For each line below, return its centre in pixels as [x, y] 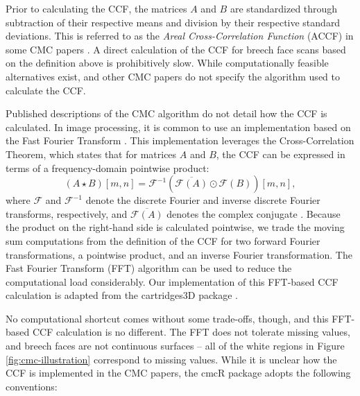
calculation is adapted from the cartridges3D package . [122, 295]
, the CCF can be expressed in [281, 154]
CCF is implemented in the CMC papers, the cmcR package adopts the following [178, 373]
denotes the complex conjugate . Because [254, 213]
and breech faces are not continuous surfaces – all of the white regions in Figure [175, 346]
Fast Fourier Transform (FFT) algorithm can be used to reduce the [149, 268]
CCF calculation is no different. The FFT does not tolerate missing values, [191, 332]
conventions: [32, 386]
